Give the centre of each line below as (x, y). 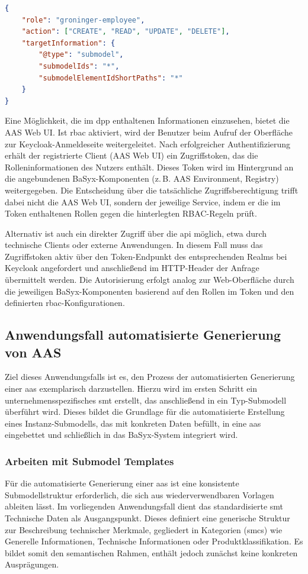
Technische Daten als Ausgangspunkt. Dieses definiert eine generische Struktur (147, 518)
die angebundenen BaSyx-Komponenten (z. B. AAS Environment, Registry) (142, 178)
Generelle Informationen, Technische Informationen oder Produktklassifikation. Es (154, 541)
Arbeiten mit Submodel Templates (89, 461)
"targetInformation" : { (68, 43)
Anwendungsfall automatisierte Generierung (143, 335)
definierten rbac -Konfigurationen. (65, 303)
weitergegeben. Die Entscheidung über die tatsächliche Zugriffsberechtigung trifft (152, 190)
